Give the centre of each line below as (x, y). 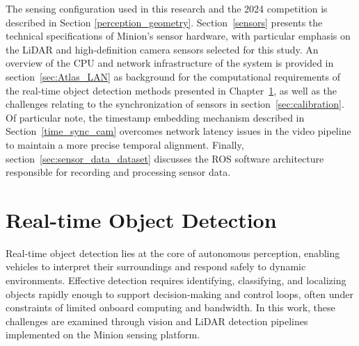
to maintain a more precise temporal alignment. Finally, (125, 144)
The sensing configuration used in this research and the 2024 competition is (167, 8)
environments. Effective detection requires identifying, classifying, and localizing (176, 280)
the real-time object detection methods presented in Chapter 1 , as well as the (171, 90)
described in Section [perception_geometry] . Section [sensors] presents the (164, 22)
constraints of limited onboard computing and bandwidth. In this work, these (170, 307)
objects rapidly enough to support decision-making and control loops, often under (179, 294)
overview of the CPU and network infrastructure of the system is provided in (170, 63)
